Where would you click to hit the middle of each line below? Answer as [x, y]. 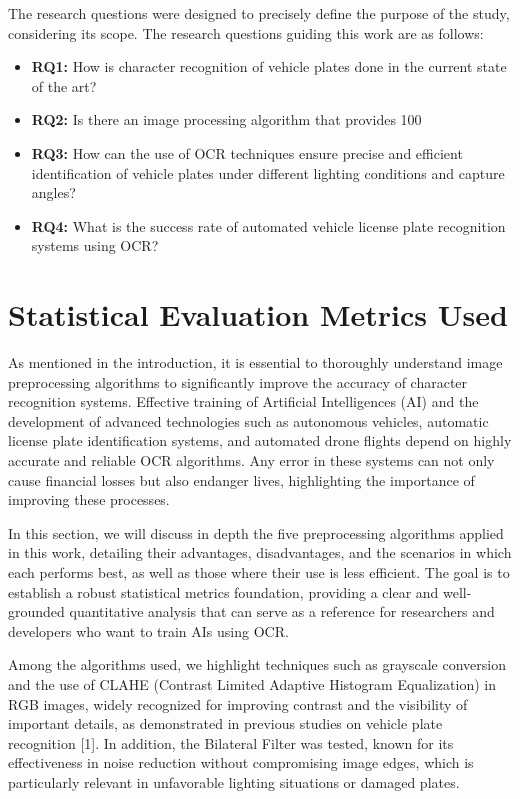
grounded [36, 611]
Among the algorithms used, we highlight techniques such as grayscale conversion [257, 664]
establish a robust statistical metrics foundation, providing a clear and [223, 591]
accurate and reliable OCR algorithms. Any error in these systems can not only [251, 460]
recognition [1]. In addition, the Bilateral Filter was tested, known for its [231, 742]
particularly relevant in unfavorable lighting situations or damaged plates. [234, 781]
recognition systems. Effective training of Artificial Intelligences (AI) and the [243, 401]
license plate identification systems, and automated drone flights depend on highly [260, 440]
